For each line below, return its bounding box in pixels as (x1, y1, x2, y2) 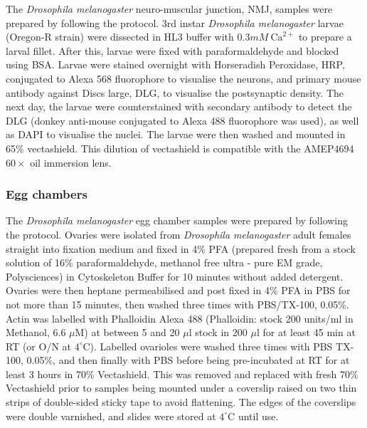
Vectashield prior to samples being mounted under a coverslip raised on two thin (6, 380, 357, 395)
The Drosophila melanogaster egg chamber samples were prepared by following (6, 213, 349, 228)
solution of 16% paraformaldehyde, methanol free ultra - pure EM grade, (6, 255, 323, 270)
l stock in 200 (188, 325, 248, 340)
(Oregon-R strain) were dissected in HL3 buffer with (6, 29, 234, 44)
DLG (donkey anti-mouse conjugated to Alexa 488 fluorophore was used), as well (6, 113, 359, 127)
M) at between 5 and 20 (75, 325, 180, 340)
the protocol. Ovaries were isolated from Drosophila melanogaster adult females (6, 226, 351, 241)
